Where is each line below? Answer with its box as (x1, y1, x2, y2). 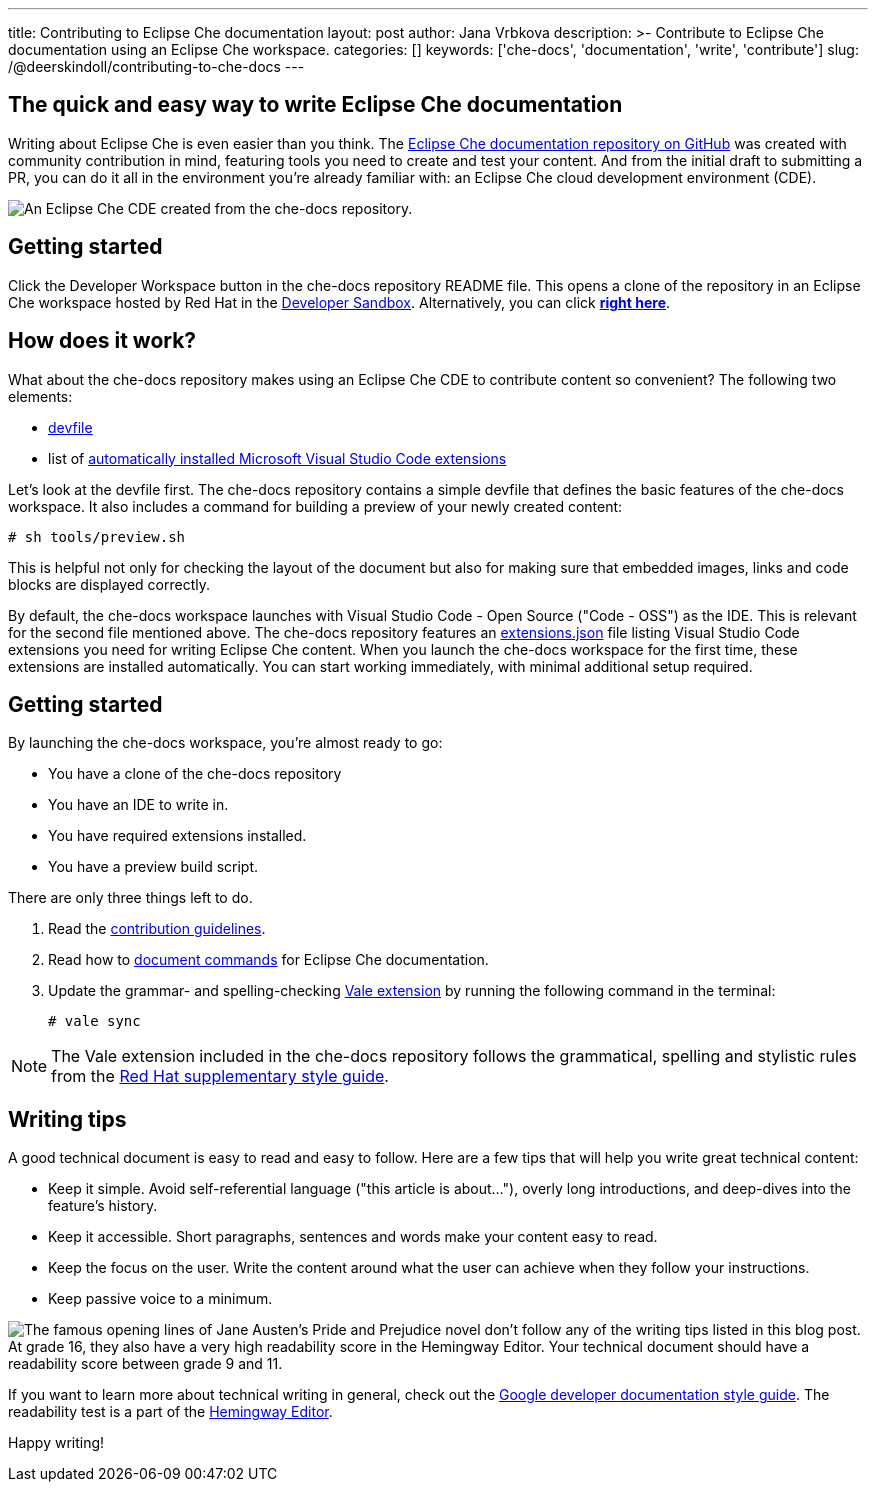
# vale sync (48, 1013, 141, 1030)
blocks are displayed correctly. (8, 575, 211, 593)
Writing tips (8, 1106, 127, 1132)
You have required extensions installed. (48, 827, 307, 845)
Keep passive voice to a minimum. (48, 1290, 273, 1308)
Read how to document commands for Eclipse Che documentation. (48, 951, 489, 969)
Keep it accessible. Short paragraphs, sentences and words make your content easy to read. (48, 1228, 658, 1246)
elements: (8, 387, 73, 405)
